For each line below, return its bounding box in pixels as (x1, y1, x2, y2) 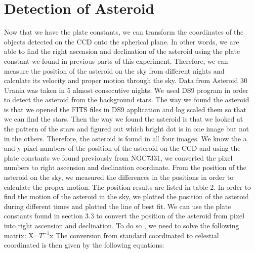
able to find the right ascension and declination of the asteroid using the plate (4, 46, 240, 56)
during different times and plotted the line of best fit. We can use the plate (4, 201, 231, 211)
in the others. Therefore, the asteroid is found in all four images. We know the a (4, 133, 247, 143)
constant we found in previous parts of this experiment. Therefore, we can (4, 55, 228, 66)
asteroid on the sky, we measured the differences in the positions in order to (4, 172, 234, 182)
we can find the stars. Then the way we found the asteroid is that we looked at (4, 114, 243, 124)
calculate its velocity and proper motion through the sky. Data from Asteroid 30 (4, 75, 248, 85)
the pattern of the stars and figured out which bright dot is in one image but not (4, 124, 249, 134)
